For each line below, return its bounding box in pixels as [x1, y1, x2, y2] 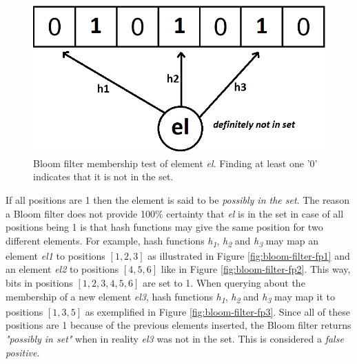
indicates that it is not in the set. [33, 169, 174, 184]
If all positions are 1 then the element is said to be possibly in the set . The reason [6, 192, 349, 207]
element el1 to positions [6, 248, 105, 262]
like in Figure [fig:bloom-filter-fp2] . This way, [161, 262, 351, 276]
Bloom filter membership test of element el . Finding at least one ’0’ [33, 155, 318, 170]
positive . [6, 345, 40, 359]
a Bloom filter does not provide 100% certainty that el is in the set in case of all [6, 206, 344, 220]
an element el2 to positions [6, 262, 119, 276]
